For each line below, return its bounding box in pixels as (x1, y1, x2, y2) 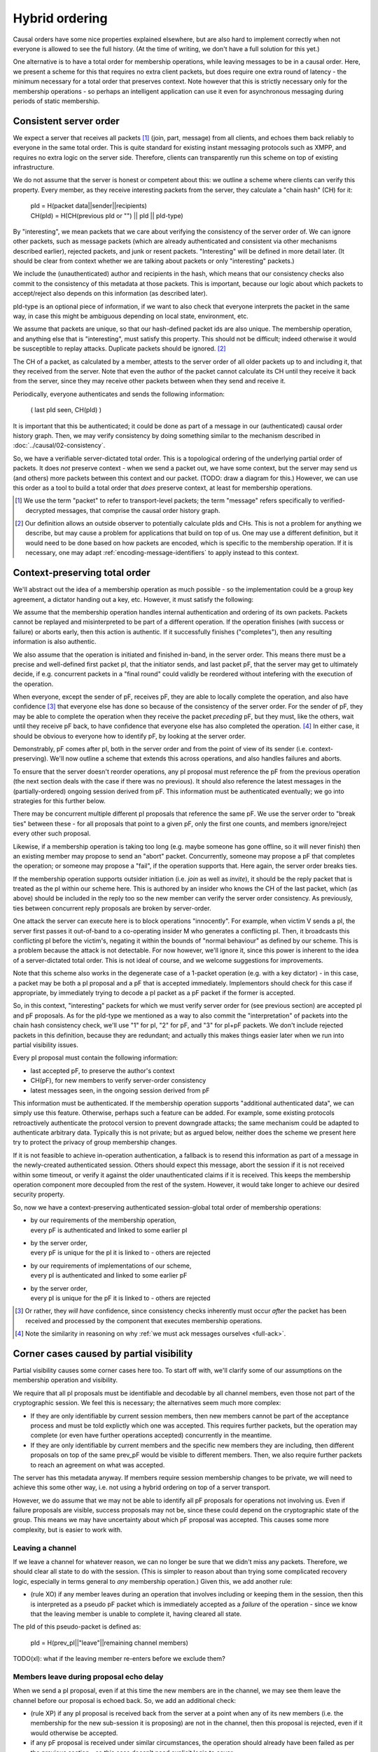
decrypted (25, 506, 56, 514)
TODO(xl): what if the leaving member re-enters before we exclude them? (13, 1655, 225, 1663)
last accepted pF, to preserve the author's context (30, 1066, 175, 1075)
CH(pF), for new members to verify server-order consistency (30, 1076, 206, 1085)
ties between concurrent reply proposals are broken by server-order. (13, 904, 211, 912)
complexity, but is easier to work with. (13, 1525, 122, 1534)
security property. (13, 1190, 65, 1198)
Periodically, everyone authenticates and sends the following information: (13, 390, 225, 398)
